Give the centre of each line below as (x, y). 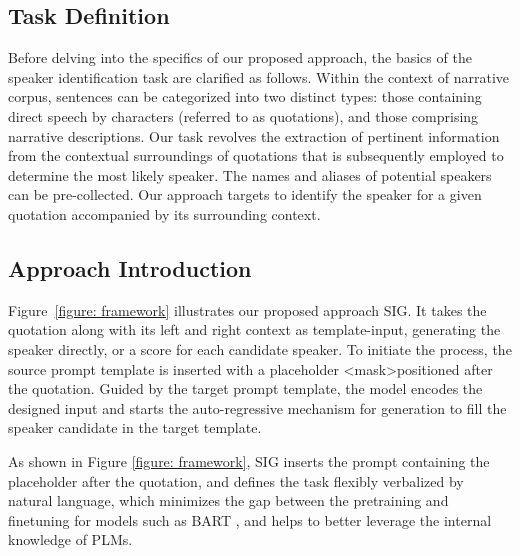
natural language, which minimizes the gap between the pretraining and (228, 500)
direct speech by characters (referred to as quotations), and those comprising (243, 115)
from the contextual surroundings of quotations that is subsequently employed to (256, 155)
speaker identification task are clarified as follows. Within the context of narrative (259, 76)
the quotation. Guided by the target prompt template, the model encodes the (245, 388)
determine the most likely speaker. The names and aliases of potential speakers (250, 174)
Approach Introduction (130, 267)
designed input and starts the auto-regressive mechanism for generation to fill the (257, 407)
